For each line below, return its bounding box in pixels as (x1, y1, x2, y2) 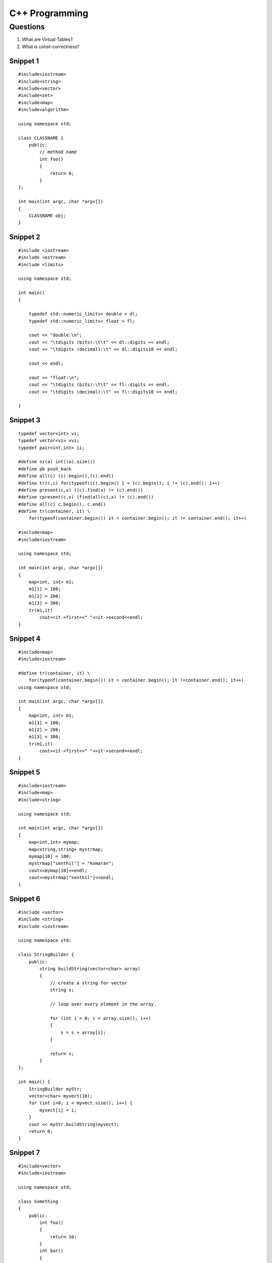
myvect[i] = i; (39, 1107, 77, 1113)
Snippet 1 (9, 57, 39, 65)
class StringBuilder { (18, 952, 75, 957)
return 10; (50, 1234, 77, 1240)
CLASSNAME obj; (28, 213, 66, 218)
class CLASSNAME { (18, 135, 64, 141)
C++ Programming (9, 8, 89, 19)
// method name (39, 149, 77, 155)
